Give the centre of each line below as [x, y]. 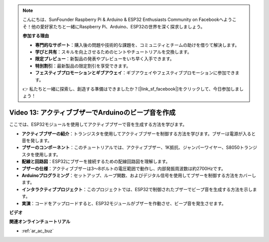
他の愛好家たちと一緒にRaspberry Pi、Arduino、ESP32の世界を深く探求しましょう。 [118, 26]
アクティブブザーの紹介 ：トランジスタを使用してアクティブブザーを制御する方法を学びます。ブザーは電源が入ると [139, 133]
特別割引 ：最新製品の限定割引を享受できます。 [83, 66]
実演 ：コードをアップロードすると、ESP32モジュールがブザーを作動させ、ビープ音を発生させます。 [124, 203]
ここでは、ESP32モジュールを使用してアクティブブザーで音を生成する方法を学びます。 [98, 124]
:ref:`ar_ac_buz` [38, 231]
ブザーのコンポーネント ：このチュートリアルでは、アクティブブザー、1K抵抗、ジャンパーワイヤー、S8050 [131, 147]
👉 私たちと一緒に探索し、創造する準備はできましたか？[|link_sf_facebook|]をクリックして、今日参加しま [131, 89]
